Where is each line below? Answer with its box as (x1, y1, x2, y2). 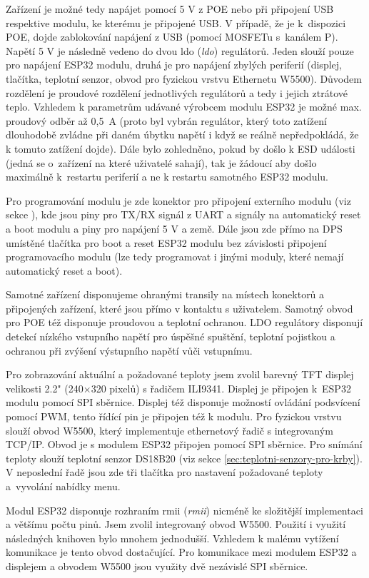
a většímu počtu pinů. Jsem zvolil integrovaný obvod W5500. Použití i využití (6, 517, 346, 532)
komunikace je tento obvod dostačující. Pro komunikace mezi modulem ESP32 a (6, 544, 357, 559)
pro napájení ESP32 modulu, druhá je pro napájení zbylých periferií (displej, (6, 57, 342, 72)
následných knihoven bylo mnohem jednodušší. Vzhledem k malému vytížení (6, 530, 339, 545)
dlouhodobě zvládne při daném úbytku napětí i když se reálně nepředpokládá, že (6, 127, 359, 142)
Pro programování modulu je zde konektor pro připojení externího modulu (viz (6, 193, 351, 208)
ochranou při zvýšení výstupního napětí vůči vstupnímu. (6, 343, 253, 358)
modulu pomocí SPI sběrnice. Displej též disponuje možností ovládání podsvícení (6, 395, 360, 410)
